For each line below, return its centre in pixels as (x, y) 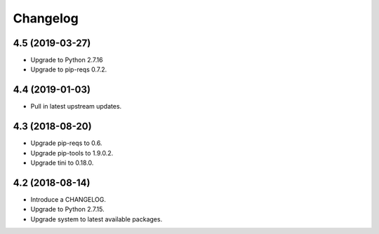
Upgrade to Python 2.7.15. (67, 209)
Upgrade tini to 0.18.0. (62, 163)
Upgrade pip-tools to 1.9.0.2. (72, 153)
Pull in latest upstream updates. (76, 106)
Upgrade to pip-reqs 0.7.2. (69, 69)
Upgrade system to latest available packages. (97, 219)
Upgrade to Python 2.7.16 (67, 60)
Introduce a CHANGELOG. (68, 199)
